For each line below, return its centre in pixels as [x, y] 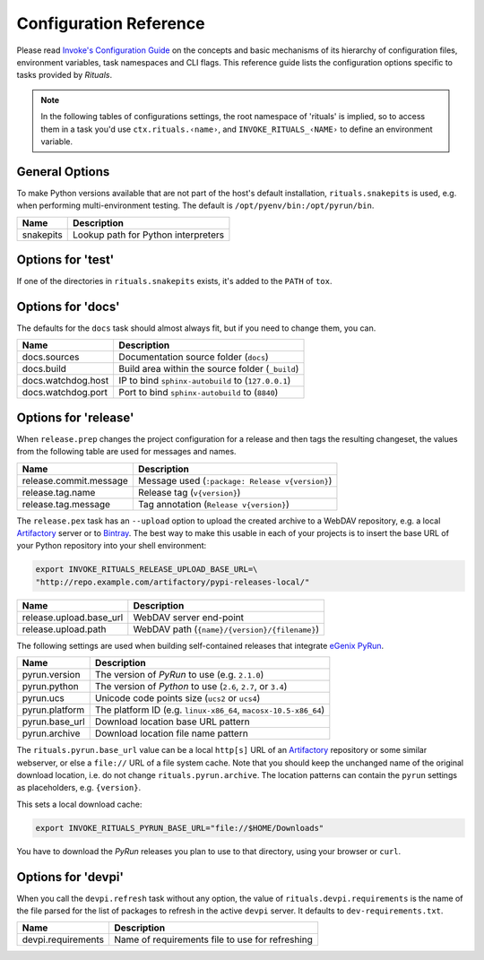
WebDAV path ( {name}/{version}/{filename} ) [226, 629]
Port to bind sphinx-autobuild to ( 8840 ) [199, 393]
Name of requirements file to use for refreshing [213, 939]
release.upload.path [64, 629]
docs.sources [51, 357]
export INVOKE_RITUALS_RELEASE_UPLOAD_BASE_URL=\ [147, 570]
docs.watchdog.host [65, 381]
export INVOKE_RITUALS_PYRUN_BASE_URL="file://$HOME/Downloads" [180, 828]
